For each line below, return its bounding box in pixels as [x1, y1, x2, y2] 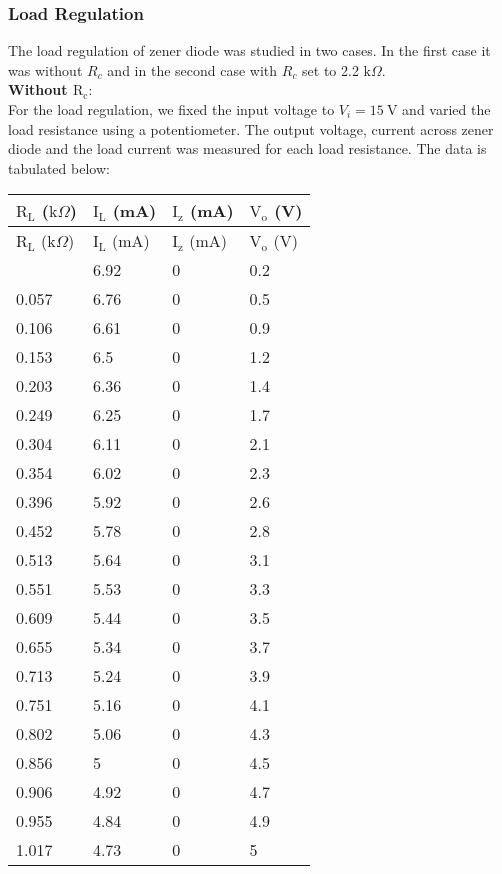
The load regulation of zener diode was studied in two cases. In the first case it [8, 40, 491, 61]
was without [8, 59, 83, 80]
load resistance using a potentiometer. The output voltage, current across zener [8, 118, 494, 139]
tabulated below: [8, 157, 110, 178]
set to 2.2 [302, 59, 359, 80]
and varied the [402, 99, 491, 119]
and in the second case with [107, 59, 278, 80]
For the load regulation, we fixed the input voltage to [8, 99, 335, 119]
